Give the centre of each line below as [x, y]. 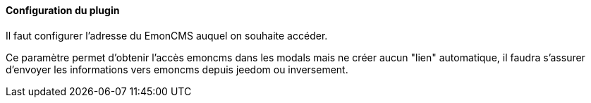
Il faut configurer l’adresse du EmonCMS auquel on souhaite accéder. [167, 35]
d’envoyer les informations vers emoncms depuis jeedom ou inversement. [177, 69]
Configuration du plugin [63, 10]
